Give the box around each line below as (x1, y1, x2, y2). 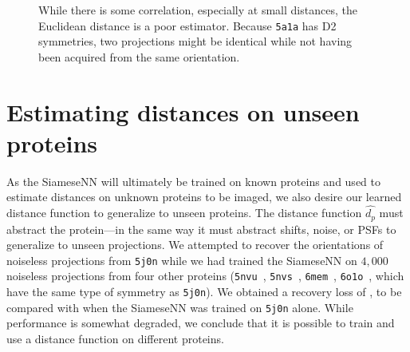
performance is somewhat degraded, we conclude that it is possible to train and (6, 314, 395, 331)
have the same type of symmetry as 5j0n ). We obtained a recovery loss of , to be (6, 283, 402, 300)
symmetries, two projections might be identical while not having (38, 33, 353, 49)
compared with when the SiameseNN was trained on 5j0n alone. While (6, 299, 353, 315)
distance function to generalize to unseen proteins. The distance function (6, 204, 362, 221)
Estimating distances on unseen (6, 95, 360, 128)
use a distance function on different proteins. (6, 330, 224, 347)
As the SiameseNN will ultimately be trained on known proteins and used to (6, 172, 380, 189)
